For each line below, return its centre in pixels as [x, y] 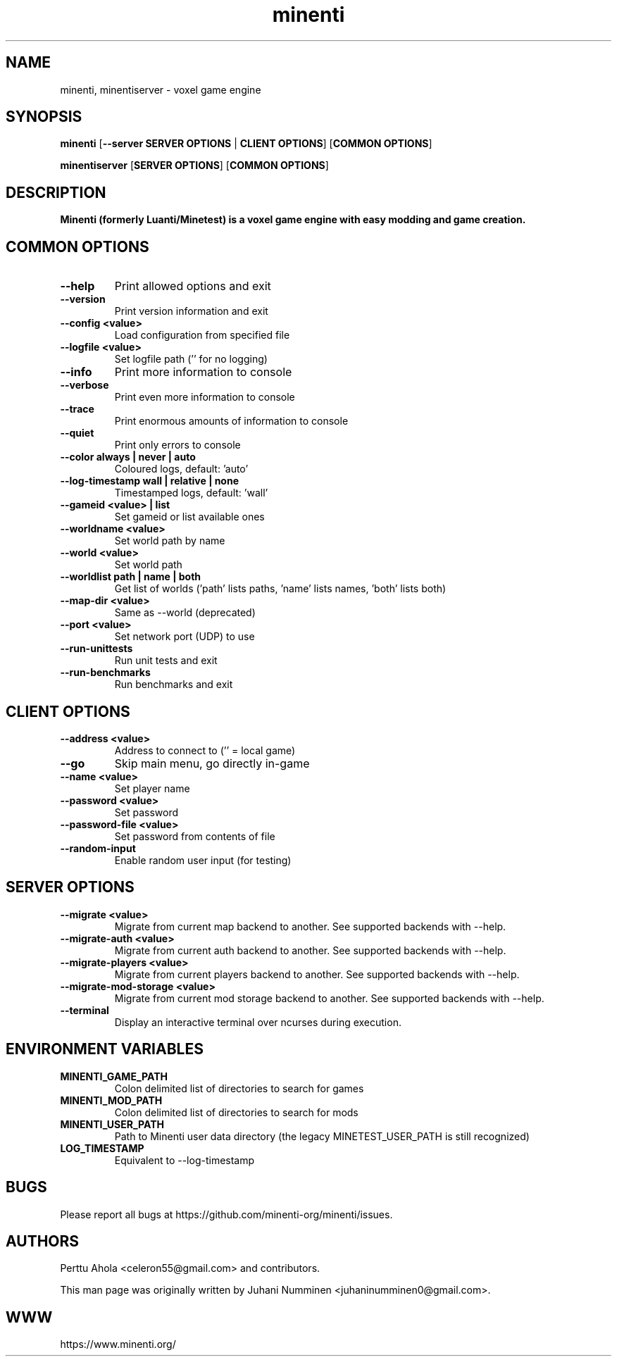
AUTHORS [43, 1241]
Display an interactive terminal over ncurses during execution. [258, 1022]
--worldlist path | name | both [131, 577]
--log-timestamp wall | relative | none [150, 481]
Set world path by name [170, 541]
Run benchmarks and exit [174, 685]
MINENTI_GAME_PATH [114, 1076]
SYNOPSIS [44, 117]
